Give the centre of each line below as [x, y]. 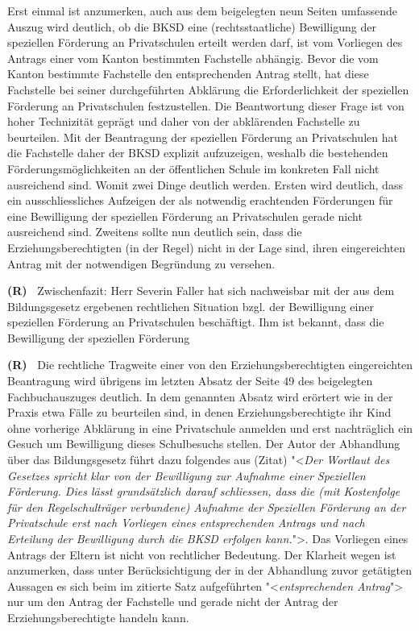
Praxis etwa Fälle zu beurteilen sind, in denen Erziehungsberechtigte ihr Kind [199, 412]
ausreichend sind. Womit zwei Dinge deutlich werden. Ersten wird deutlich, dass [205, 184]
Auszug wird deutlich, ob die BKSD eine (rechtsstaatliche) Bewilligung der [192, 26]
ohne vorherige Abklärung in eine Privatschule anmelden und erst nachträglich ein [210, 428]
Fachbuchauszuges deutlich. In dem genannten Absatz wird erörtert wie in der [200, 396]
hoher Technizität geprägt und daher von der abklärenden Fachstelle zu [184, 121]
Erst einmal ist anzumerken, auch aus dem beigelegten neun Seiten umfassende [203, 10]
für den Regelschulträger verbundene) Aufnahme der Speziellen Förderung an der [207, 506]
